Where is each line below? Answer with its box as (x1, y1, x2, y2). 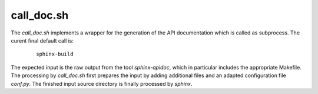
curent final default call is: (11, 37, 74, 44)
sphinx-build (36, 51, 74, 58)
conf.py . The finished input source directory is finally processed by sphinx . (11, 80, 193, 87)
